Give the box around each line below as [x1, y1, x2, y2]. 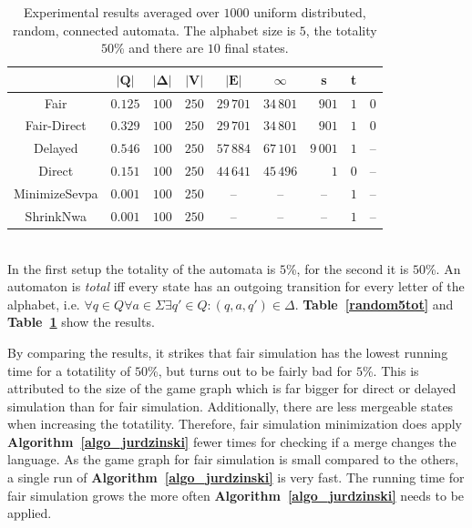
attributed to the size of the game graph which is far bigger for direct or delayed [7, 379, 457, 398]
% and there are [114, 38, 204, 57]
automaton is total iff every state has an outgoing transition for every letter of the [7, 277, 465, 296]
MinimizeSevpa [14, 184, 98, 202]
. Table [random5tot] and [294, 294, 454, 313]
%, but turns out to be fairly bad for [148, 360, 353, 380]
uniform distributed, [253, 3, 366, 21]
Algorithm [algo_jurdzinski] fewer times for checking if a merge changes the [7, 432, 457, 451]
